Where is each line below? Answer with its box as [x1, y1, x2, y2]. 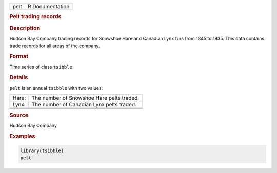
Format [9, 53, 28, 60]
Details [9, 74, 28, 81]
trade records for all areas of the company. [9, 42, 100, 49]
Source [9, 112, 29, 119]
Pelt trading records [9, 13, 62, 20]
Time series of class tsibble [9, 64, 73, 70]
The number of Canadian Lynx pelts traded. [31, 101, 137, 108]
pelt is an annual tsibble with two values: [9, 85, 103, 91]
